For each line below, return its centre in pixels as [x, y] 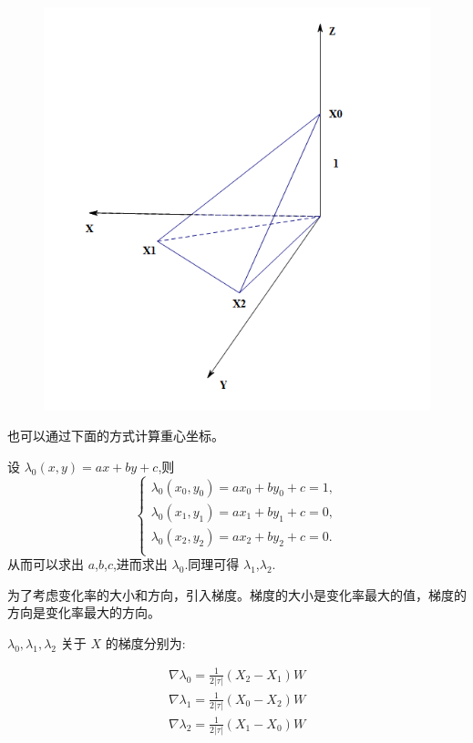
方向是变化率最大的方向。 [84, 612]
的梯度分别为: [145, 642]
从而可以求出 [46, 564]
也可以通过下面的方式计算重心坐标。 [116, 436]
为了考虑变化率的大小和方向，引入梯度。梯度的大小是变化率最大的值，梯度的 [237, 594]
